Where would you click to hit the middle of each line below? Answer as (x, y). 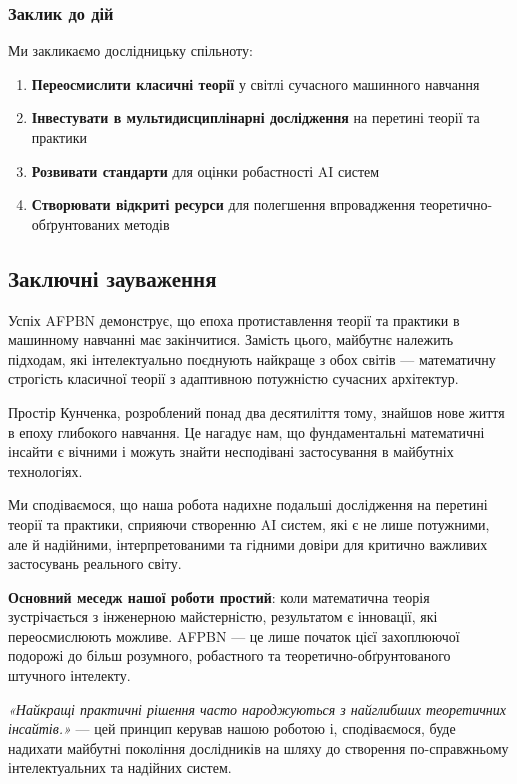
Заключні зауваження (112, 277)
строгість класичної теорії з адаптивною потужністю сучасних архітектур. (233, 378)
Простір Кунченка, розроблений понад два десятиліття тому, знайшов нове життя (256, 411)
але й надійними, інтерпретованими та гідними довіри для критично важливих (248, 543)
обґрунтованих (75, 223)
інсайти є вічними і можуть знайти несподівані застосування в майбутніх (231, 451)
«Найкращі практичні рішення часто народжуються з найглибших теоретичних (257, 708)
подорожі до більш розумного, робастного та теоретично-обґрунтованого (229, 655)
